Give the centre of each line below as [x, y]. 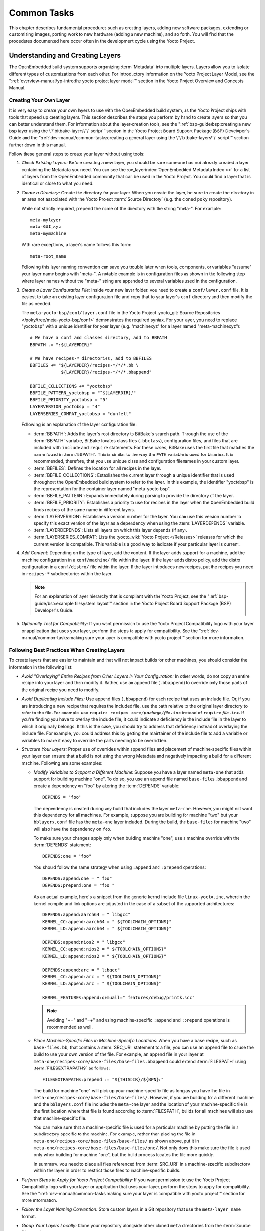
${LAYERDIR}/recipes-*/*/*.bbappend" [106, 372]
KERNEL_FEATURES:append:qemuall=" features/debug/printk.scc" [119, 998]
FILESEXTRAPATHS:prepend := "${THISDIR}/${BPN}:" [103, 1079]
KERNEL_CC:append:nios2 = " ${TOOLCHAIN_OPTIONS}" [105, 949]
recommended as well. [70, 1027]
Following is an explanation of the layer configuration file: [79, 425]
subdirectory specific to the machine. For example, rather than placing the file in [115, 1134]
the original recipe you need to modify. [61, 690]
